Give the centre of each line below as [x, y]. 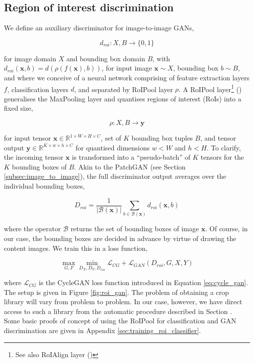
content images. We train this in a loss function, [76, 248]
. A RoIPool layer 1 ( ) [210, 88]
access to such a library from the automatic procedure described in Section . [118, 311]
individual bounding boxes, [44, 185]
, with [161, 58]
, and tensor [218, 138]
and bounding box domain [106, 58]
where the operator [32, 229]
